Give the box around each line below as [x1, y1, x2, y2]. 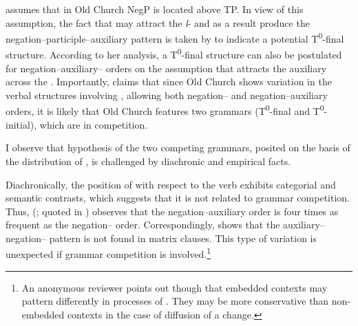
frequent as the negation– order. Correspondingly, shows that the [6, 217, 280, 232]
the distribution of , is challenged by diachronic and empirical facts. [6, 153, 291, 168]
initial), [6, 117, 37, 131]
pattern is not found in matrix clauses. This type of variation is [49, 230, 317, 245]
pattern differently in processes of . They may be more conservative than [21, 294, 329, 308]
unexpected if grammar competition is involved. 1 [6, 245, 211, 261]
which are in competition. [39, 117, 148, 131]
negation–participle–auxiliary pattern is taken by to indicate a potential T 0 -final [6, 30, 344, 45]
